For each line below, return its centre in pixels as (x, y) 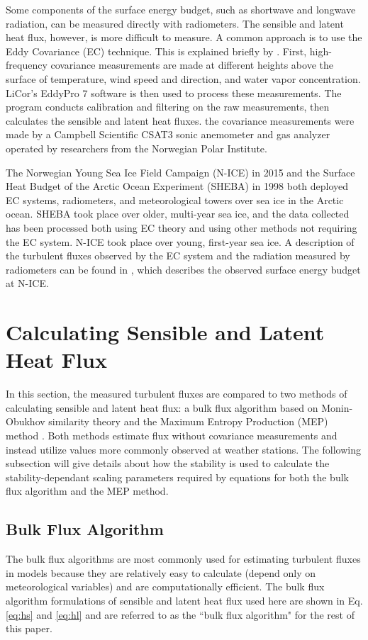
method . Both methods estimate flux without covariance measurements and (172, 435)
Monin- (337, 407)
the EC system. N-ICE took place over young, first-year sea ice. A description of (180, 241)
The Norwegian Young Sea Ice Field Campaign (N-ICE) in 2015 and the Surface (180, 172)
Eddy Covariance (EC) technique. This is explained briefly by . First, (156, 51)
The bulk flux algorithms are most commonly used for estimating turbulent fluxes (183, 559)
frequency (27, 65)
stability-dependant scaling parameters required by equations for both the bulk (177, 477)
